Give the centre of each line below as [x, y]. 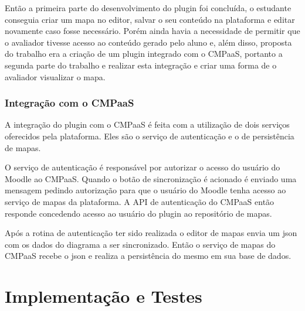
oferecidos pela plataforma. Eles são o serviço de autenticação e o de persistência [150, 136]
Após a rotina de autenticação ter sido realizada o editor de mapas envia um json [151, 233]
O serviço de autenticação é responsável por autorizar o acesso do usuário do [143, 167]
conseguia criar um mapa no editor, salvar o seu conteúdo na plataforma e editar [150, 19]
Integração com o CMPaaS [70, 103]
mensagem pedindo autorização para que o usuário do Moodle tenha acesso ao [145, 190]
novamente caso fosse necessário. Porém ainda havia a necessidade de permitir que [152, 31]
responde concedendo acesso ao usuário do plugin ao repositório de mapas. [138, 213]
